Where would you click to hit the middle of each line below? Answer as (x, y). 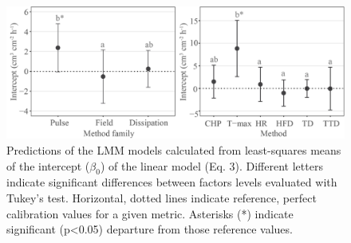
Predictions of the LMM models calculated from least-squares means (174, 150)
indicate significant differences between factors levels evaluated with (172, 182)
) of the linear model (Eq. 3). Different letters (211, 165)
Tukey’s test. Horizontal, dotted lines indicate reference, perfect (162, 198)
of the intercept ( (48, 165)
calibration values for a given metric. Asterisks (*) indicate (150, 213)
